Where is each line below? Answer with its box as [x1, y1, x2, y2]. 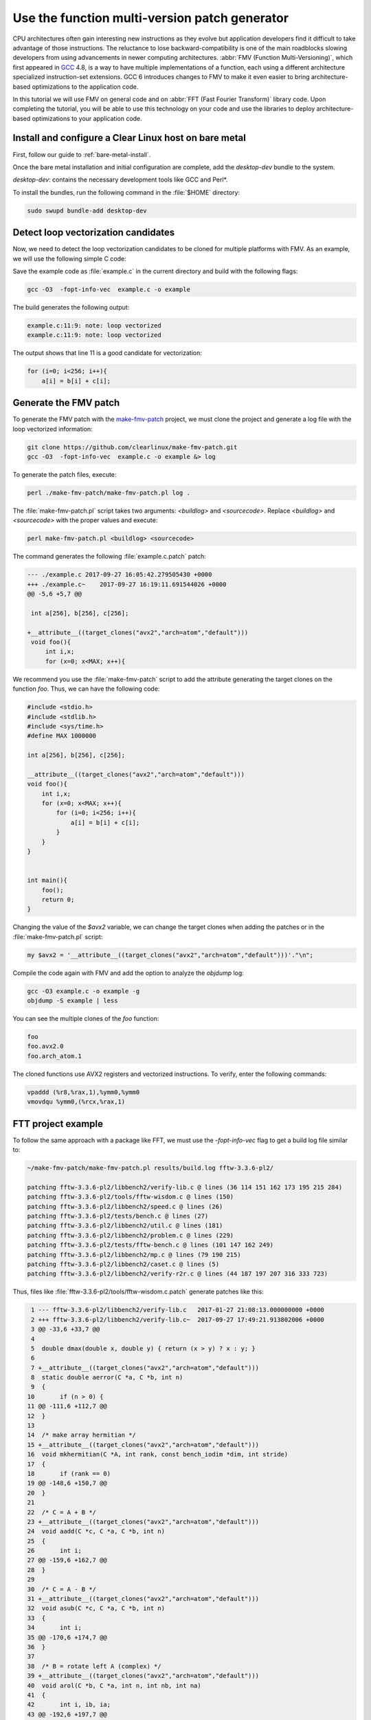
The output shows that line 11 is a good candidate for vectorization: [12, 349, 202, 357]
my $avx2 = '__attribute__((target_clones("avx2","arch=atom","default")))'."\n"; [27, 951, 314, 959]
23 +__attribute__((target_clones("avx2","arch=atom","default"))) [27, 1518, 260, 1525]
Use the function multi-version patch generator [12, 10, 289, 25]
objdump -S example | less [27, 997, 118, 1004]
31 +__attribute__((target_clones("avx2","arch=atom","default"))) [27, 1595, 260, 1603]
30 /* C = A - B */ [27, 1585, 96, 1593]
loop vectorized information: [12, 424, 93, 433]
